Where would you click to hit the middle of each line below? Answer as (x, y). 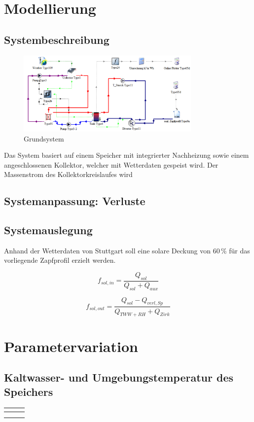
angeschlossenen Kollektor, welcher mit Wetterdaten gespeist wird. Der (111, 164)
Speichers (29, 392)
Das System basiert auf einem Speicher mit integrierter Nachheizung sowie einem (127, 155)
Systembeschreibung (57, 39)
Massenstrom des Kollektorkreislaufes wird (68, 174)
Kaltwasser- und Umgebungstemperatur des (119, 377)
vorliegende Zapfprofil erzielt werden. (60, 260)
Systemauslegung (48, 230)
